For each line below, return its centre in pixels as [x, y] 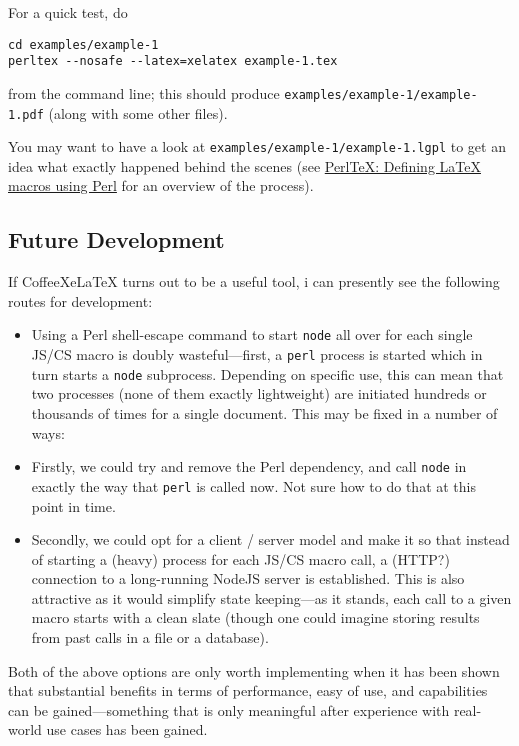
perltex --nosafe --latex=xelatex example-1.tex [173, 61]
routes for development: [80, 300]
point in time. [73, 505]
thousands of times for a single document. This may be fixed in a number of [264, 413]
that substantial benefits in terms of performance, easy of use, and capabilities [248, 690]
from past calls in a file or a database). [150, 637]
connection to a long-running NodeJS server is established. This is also [248, 578]
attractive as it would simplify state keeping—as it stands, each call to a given [271, 597]
